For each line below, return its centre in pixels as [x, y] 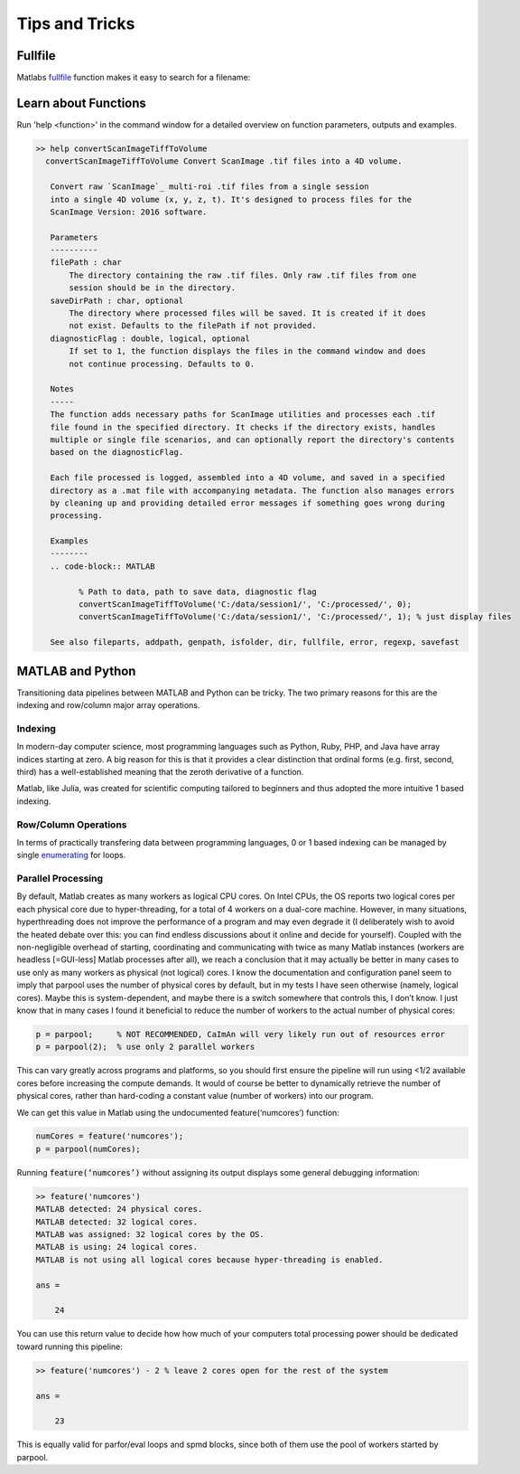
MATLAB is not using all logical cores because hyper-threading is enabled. [209, 1260]
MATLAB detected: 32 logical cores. [117, 1222]
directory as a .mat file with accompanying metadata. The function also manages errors [252, 490]
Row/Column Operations [72, 825]
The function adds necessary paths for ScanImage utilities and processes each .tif [243, 415]
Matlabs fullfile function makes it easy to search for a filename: [134, 78]
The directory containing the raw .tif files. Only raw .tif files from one [243, 275]
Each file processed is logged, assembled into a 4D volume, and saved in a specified [248, 478]
